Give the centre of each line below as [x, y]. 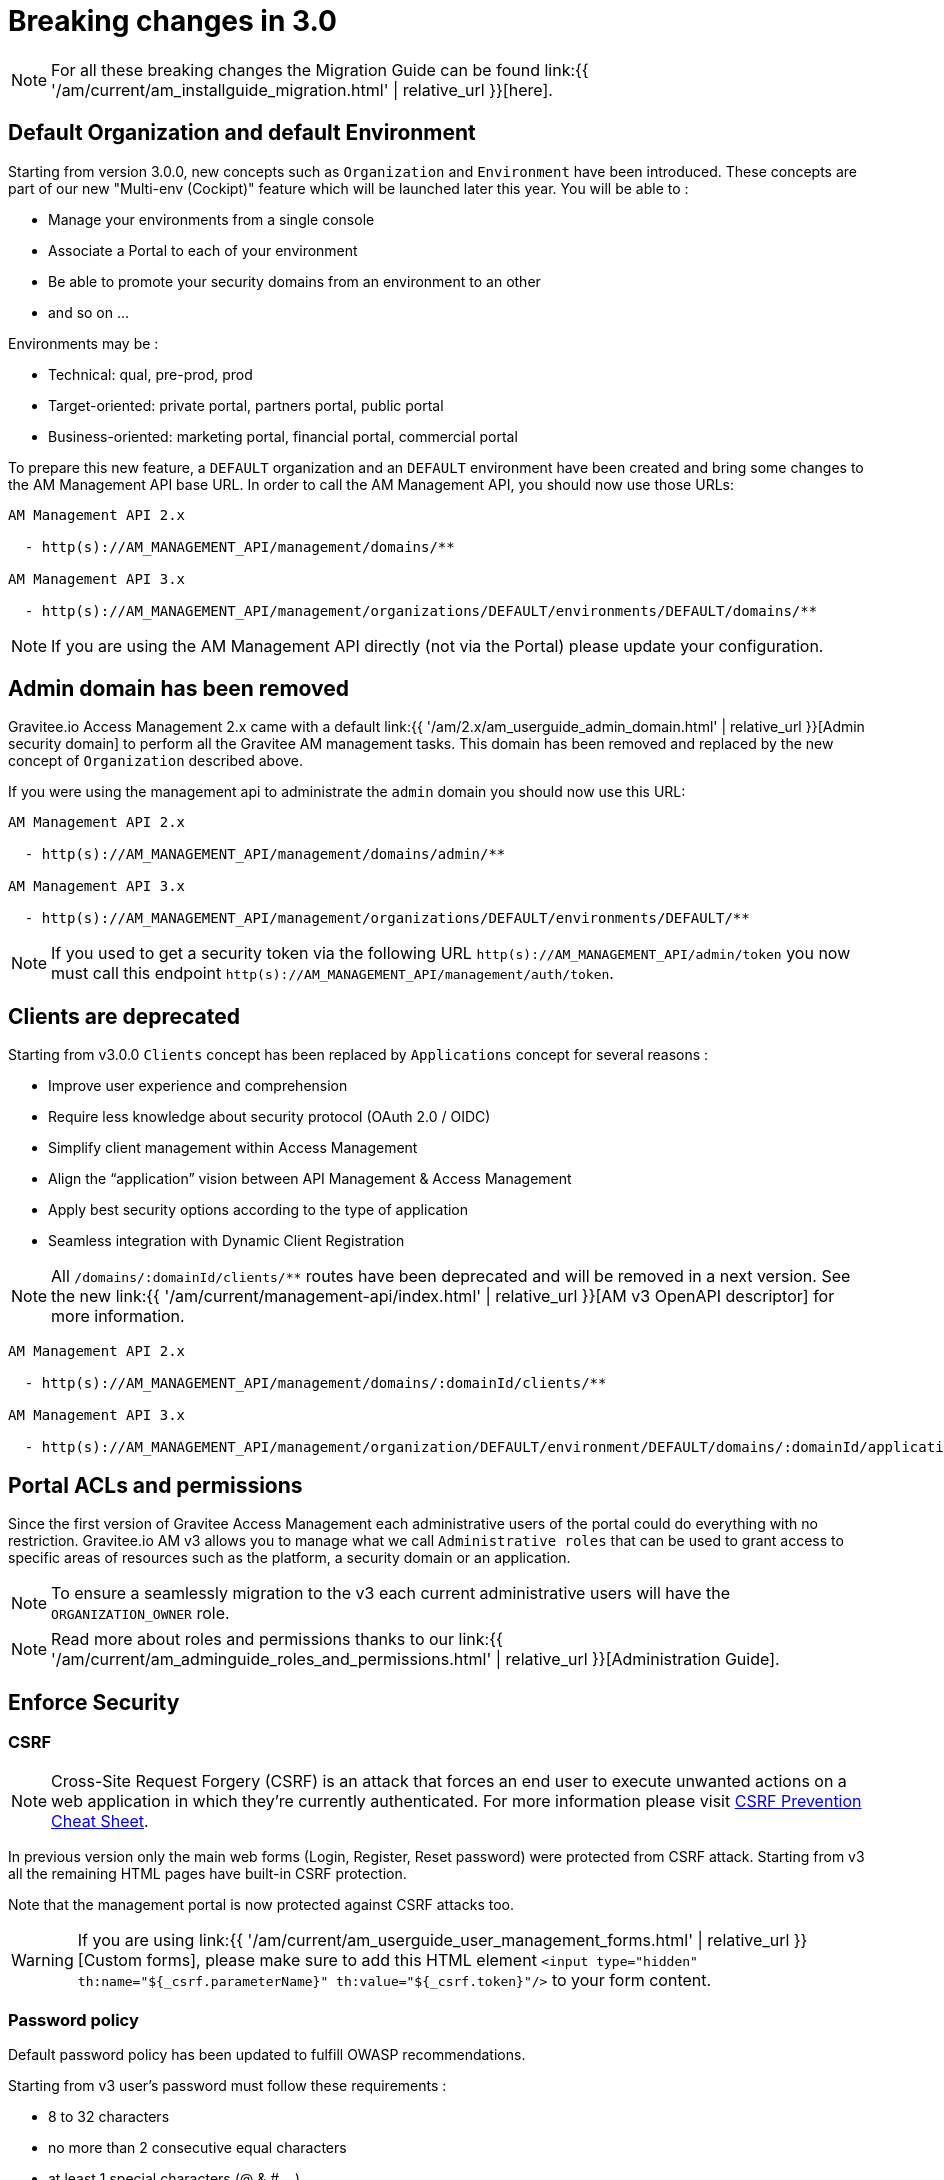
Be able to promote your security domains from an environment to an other [294, 281]
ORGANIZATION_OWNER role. [140, 1613]
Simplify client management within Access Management [233, 1148]
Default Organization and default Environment [242, 133]
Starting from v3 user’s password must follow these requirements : [227, 2086]
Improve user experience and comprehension [198, 1086]
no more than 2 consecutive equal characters [197, 2148]
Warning [42, 1960]
